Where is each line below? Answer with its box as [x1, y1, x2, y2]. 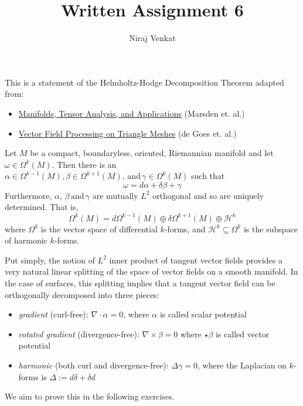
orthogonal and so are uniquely [152, 189, 264, 201]
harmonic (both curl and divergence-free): [18, 358, 169, 371]
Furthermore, [5, 189, 52, 201]
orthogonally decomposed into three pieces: [5, 288, 159, 300]
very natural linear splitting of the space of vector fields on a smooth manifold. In [5, 265, 298, 278]
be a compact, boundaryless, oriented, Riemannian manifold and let [30, 147, 274, 159]
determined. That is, [5, 201, 79, 213]
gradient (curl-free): [18, 308, 88, 320]
